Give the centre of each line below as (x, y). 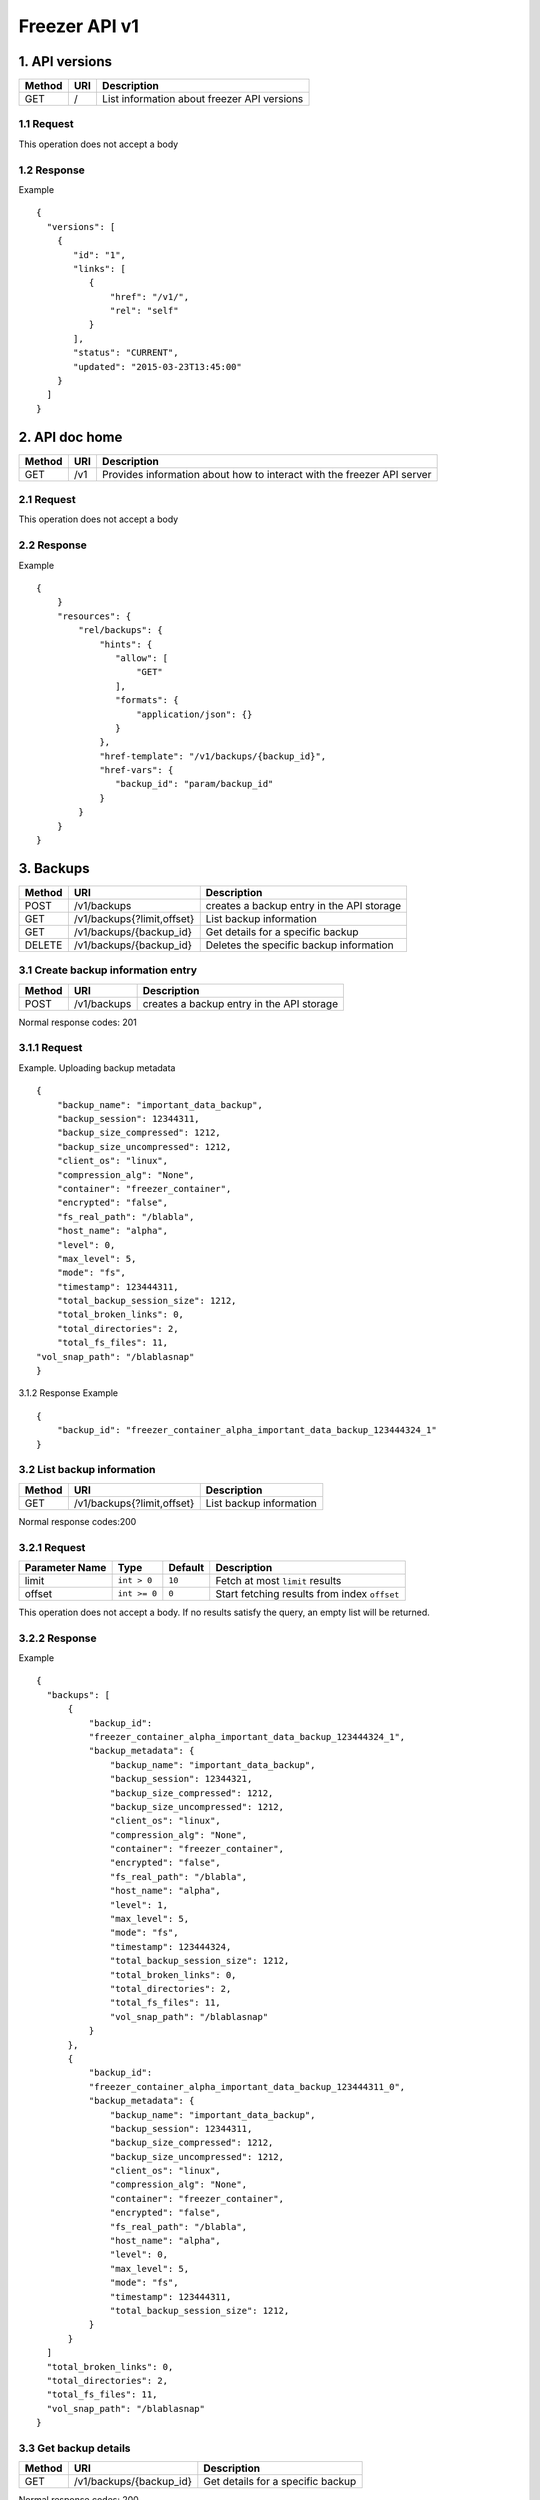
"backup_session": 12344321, (181, 1779)
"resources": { (94, 616)
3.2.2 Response (57, 1638)
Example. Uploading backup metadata (97, 1067)
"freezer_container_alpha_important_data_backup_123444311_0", (247, 2086)
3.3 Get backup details (74, 2448)
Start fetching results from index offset (307, 1593)
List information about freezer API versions (202, 99)
